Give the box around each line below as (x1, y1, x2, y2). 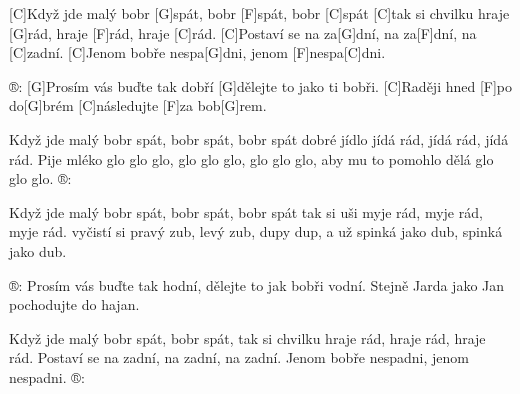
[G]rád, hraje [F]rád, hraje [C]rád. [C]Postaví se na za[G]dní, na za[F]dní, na (9, 22, 477, 43)
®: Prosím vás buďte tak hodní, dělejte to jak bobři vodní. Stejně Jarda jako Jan (9, 274, 505, 295)
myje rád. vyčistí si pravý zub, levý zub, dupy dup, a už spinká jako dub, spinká (9, 221, 503, 242)
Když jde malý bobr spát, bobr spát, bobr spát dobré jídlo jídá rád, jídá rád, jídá (9, 128, 509, 149)
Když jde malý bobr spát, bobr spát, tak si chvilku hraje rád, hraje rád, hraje (9, 327, 486, 348)
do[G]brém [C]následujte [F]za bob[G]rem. (9, 95, 267, 116)
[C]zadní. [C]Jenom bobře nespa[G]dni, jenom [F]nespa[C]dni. (9, 42, 386, 63)
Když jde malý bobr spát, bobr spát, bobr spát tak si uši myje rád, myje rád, (9, 201, 483, 222)
